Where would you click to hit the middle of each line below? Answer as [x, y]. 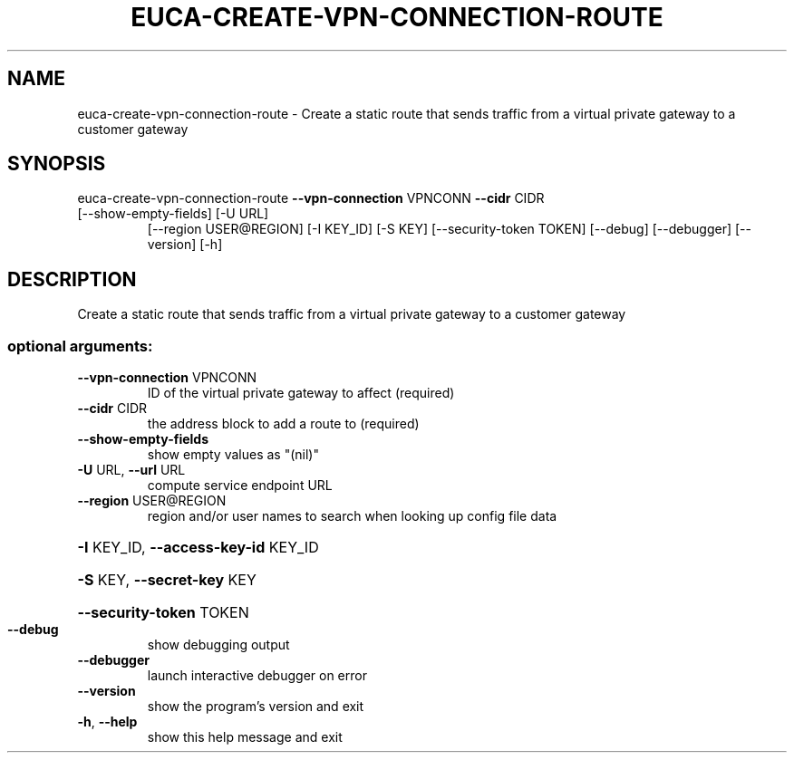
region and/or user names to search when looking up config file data [352, 516]
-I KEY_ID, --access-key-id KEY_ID [198, 548]
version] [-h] [185, 245]
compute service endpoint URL [240, 486]
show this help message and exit [245, 737]
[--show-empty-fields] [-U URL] [173, 214]
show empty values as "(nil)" [233, 455]
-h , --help [107, 722]
